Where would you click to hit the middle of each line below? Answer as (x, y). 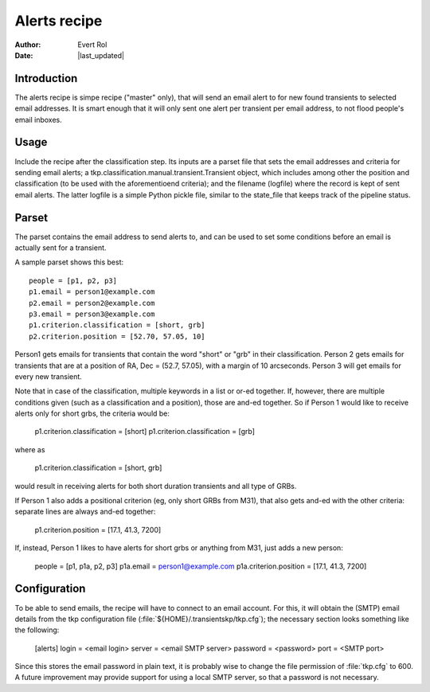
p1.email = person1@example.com (92, 292)
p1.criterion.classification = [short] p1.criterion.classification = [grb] (145, 432)
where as (30, 449)
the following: (37, 630)
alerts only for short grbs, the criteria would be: (92, 413)
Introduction (46, 78)
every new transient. (49, 376)
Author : (28, 45)
